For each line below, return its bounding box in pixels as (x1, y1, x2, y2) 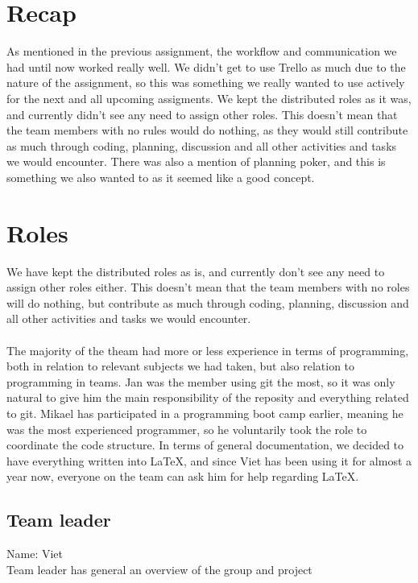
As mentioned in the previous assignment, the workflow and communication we (6, 43, 397, 60)
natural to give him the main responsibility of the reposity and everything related (6, 389, 409, 406)
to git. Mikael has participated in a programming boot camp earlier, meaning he (6, 404, 404, 421)
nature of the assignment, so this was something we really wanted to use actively (6, 74, 405, 91)
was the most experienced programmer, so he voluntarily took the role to (6, 420, 367, 437)
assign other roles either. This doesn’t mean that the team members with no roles (6, 279, 410, 296)
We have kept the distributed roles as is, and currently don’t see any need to (6, 263, 385, 279)
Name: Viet (6, 545, 63, 562)
